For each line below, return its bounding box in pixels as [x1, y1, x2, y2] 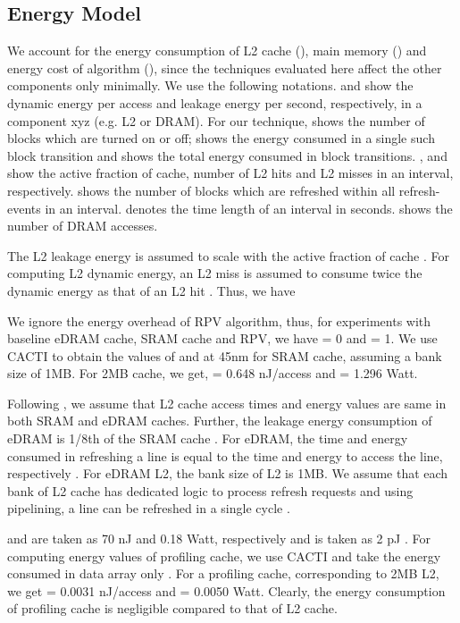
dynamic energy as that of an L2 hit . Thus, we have [7, 281, 296, 299]
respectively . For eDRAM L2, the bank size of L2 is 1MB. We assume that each [7, 464, 448, 483]
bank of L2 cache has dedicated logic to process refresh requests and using [7, 481, 414, 500]
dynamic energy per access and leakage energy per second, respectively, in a [7, 93, 422, 112]
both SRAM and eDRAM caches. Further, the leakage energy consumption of [7, 411, 432, 430]
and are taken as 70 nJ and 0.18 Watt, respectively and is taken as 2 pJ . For [7, 529, 431, 548]
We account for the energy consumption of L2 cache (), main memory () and [7, 41, 427, 60]
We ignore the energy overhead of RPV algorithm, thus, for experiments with [7, 311, 431, 330]
